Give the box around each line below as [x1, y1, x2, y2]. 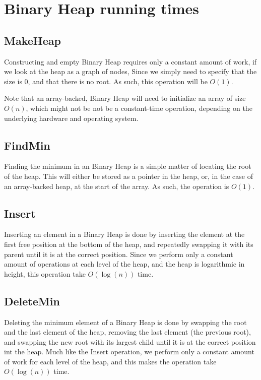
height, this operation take [4, 268, 86, 279]
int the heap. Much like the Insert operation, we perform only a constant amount [4, 346, 254, 357]
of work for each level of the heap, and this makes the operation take [4, 356, 217, 366]
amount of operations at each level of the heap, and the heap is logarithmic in [4, 259, 245, 269]
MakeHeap [4, 32, 61, 48]
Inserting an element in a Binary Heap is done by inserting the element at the [4, 229, 245, 239]
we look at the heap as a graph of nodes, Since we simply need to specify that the [4, 66, 257, 77]
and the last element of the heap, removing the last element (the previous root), [4, 327, 251, 337]
